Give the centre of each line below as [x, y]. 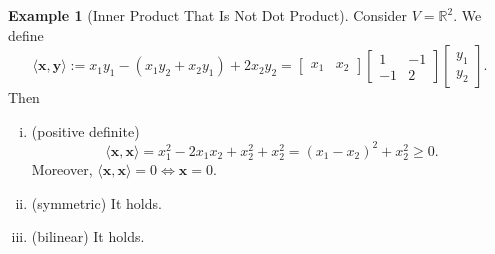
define [26, 34]
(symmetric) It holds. [96, 202]
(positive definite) [85, 130]
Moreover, [62, 169]
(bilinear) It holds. [88, 236]
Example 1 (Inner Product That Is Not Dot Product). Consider [208, 15]
